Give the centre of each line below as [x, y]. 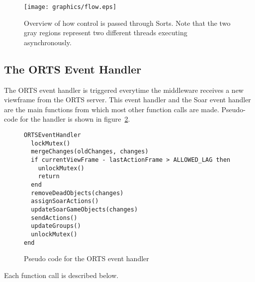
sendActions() [54, 218]
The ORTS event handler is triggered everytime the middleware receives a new [124, 90]
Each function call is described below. [61, 275]
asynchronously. [48, 42]
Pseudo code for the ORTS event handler [86, 258]
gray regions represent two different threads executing [106, 33]
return [49, 176]
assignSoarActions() [65, 201]
